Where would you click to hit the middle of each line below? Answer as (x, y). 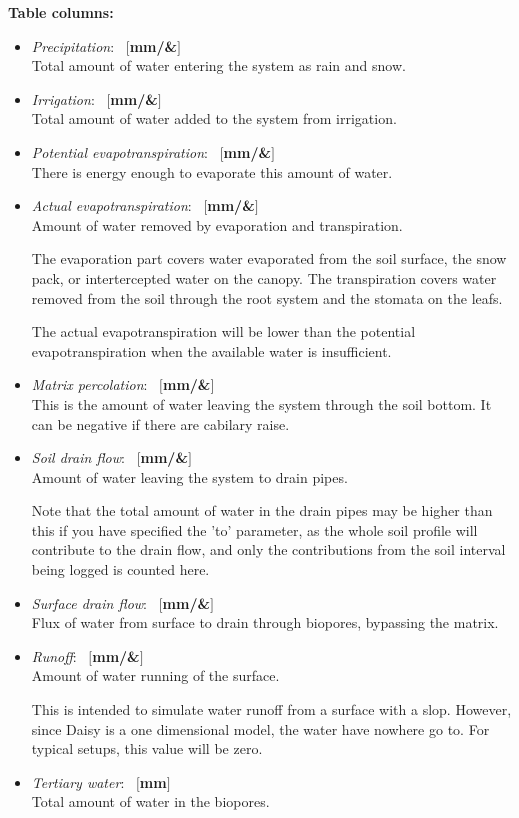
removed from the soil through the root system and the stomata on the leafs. (267, 297)
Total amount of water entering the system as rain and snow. (218, 65)
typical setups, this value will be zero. (147, 748)
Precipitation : (73, 45)
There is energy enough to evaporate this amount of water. (212, 171)
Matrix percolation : (89, 384)
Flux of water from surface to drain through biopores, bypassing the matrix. (265, 622)
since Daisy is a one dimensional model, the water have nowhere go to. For (260, 728)
